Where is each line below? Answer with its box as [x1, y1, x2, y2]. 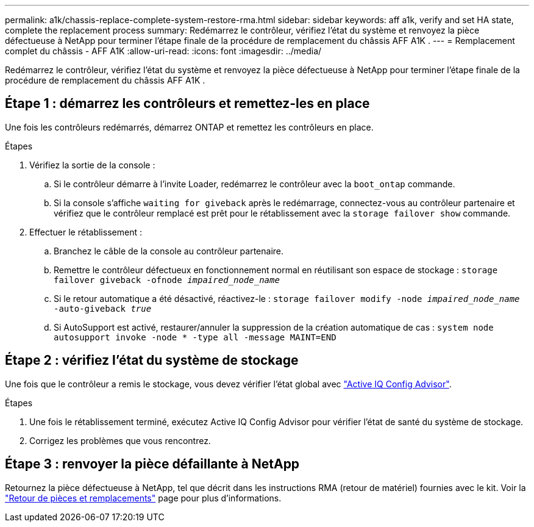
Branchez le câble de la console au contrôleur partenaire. [54, 245, 284, 256]
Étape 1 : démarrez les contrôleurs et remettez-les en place [5, 96, 370, 112]
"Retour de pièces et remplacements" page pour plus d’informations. [5, 492, 282, 503]
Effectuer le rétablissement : [29, 226, 142, 237]
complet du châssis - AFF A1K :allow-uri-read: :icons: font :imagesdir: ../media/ [5, 46, 322, 56]
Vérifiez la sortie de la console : [29, 159, 155, 170]
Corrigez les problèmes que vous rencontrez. [29, 435, 211, 446]
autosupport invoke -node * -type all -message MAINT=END [54, 332, 336, 342]
